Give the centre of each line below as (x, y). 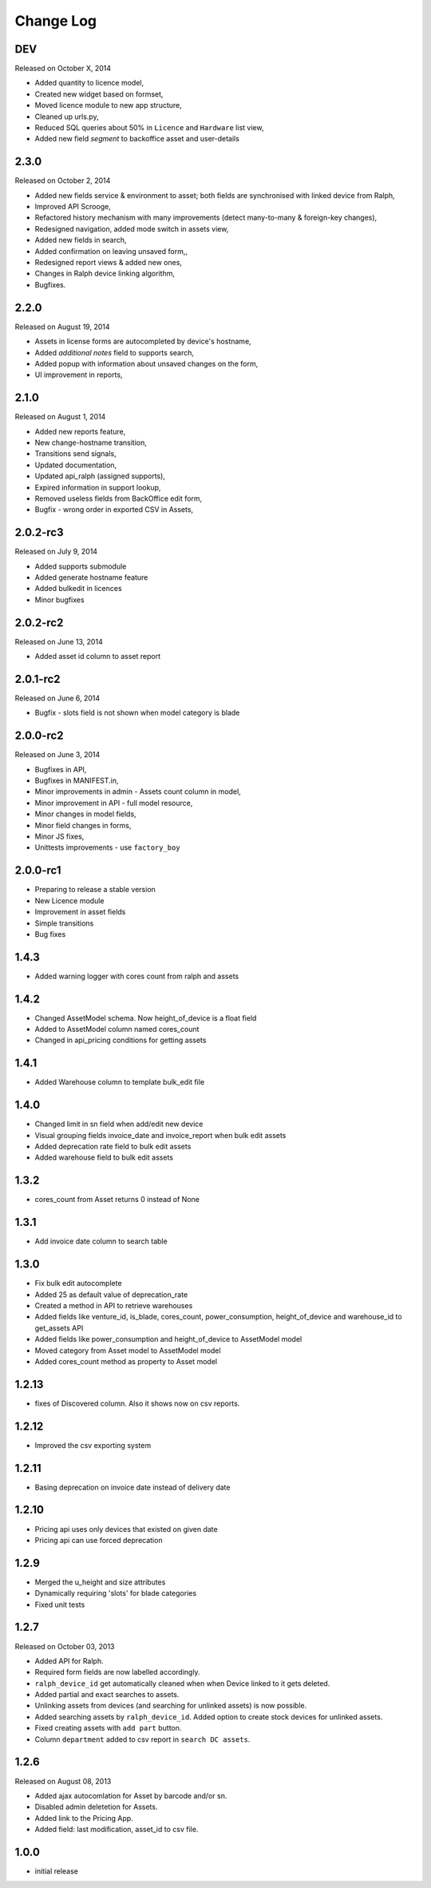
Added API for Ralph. (69, 1660)
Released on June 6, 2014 (57, 698)
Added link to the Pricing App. (84, 1818)
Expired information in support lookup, (98, 487)
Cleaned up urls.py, (67, 117)
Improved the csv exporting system (93, 1445)
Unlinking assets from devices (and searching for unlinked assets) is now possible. (171, 1706)
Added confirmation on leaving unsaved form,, (111, 251)
